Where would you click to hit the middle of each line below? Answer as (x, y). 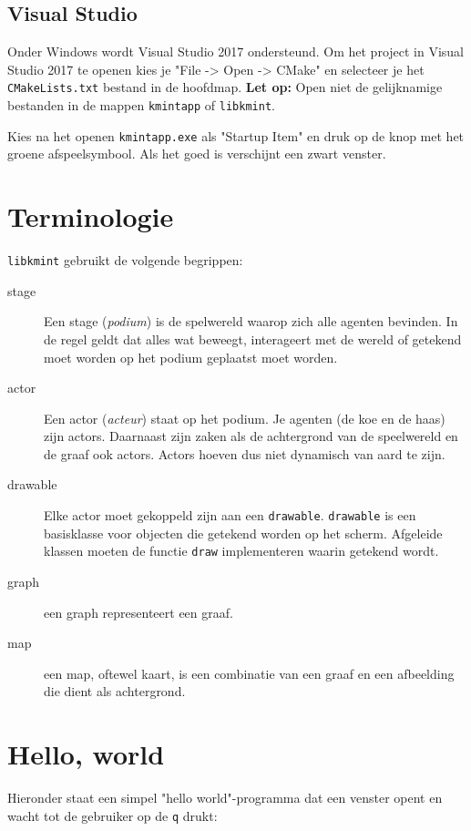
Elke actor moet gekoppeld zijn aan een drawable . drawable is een (230, 515)
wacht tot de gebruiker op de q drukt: (113, 815)
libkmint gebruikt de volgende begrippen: (125, 260)
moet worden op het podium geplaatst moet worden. (191, 357)
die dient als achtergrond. (115, 691)
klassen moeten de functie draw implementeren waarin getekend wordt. (241, 551)
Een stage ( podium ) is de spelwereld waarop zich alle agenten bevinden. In (251, 321)
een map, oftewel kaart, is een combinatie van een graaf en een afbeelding (249, 673)
